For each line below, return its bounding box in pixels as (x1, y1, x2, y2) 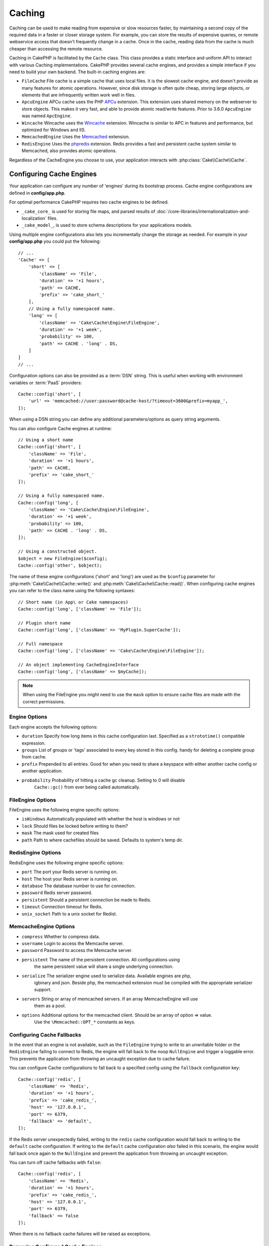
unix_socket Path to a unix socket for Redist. (21, 911, 117, 917)
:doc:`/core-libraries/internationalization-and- (156, 208, 250, 214)
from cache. (21, 754, 47, 760)
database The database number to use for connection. (21, 883, 136, 889)
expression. (21, 740, 46, 746)
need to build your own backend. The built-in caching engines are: (9, 69, 146, 75)
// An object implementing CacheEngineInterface (18, 662, 139, 668)
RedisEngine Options (9, 849, 61, 856)
